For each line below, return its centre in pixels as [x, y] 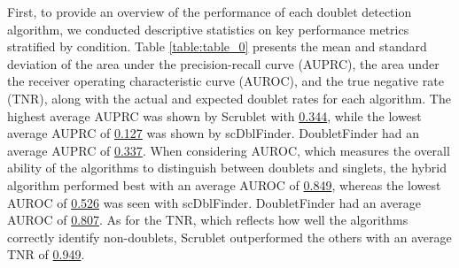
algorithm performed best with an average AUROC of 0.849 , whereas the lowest [224, 184]
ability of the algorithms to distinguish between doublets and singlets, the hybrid [227, 168]
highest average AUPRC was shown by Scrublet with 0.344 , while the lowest [214, 115]
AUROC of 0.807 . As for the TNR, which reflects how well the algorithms [208, 220]
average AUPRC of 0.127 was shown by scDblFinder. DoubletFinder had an [214, 133]
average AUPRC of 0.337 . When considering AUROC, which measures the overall [229, 150]
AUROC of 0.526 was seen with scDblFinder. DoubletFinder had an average [214, 202]
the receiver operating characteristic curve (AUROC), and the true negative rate [226, 81]
